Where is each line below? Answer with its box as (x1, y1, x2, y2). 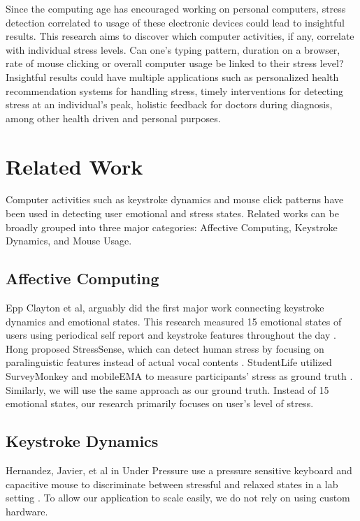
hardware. (6, 504, 48, 518)
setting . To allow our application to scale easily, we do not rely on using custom (6, 490, 350, 505)
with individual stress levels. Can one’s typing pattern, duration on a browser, (6, 42, 340, 57)
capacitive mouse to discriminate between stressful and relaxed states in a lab (6, 476, 338, 491)
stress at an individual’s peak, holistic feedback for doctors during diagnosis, (6, 97, 333, 112)
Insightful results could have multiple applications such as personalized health (6, 69, 339, 84)
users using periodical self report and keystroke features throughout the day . (6, 328, 336, 342)
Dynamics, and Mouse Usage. (6, 233, 132, 248)
